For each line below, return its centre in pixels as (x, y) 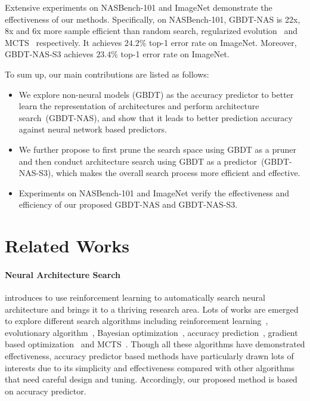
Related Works (67, 246)
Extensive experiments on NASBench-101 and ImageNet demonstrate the (139, 7)
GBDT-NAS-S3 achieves (49, 54)
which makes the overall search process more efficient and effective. (178, 173)
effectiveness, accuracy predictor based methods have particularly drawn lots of (149, 356)
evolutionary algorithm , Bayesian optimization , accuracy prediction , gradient (151, 332)
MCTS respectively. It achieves (63, 42)
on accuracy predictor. (46, 391)
